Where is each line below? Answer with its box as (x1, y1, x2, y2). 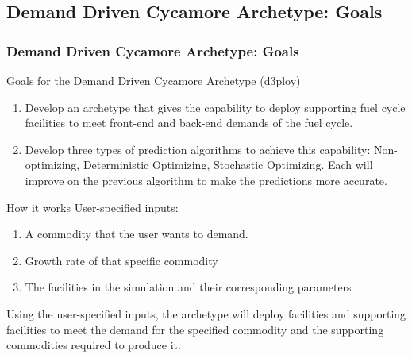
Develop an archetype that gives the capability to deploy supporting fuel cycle (25, 98, 406, 115)
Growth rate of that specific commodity (25, 252, 218, 268)
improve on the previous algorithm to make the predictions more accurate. (25, 171, 387, 188)
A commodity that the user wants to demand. (25, 225, 248, 242)
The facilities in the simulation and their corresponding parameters (25, 279, 352, 295)
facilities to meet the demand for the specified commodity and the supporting (6, 321, 384, 337)
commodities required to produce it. (6, 337, 181, 353)
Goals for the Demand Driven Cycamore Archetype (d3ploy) (6, 72, 301, 88)
